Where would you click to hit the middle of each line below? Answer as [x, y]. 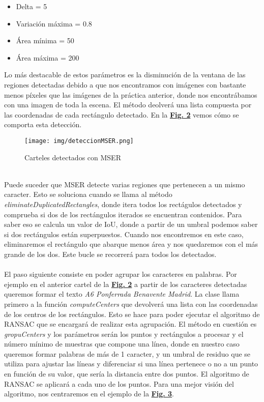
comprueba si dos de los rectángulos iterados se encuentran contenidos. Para [123, 214]
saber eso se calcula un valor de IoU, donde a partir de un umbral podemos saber [131, 224]
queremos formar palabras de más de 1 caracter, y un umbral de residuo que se [127, 353]
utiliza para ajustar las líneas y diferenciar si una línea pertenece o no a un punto [131, 364]
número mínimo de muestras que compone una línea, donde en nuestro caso [122, 344]
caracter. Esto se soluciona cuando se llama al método [88, 194]
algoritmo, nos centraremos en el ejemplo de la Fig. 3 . [89, 394]
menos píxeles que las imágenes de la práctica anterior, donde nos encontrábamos [131, 94]
